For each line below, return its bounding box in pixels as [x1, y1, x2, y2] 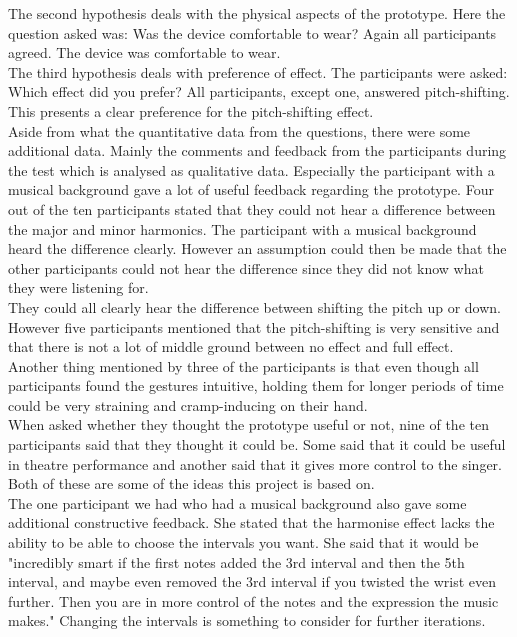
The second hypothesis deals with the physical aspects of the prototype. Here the [8, 3, 506, 23]
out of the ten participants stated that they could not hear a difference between [8, 198, 496, 219]
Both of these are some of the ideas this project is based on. [8, 473, 375, 494]
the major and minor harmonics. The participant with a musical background [8, 218, 477, 239]
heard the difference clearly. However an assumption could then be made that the [8, 238, 507, 259]
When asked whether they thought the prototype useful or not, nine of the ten [8, 414, 489, 435]
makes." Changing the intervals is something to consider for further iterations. [8, 610, 486, 631]
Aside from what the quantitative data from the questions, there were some [8, 120, 471, 141]
